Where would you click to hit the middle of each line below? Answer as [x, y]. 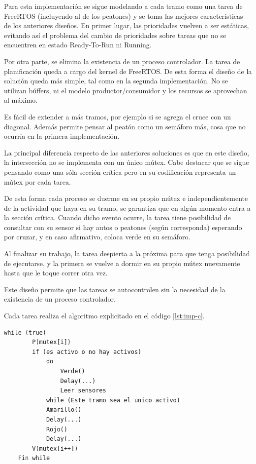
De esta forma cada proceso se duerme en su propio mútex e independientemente [126, 198]
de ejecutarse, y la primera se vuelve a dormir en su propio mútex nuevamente [122, 263]
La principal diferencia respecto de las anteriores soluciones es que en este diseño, [127, 152]
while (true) [25, 332]
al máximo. [21, 100]
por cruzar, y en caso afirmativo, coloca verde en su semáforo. [97, 237]
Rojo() [57, 429]
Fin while [34, 458]
